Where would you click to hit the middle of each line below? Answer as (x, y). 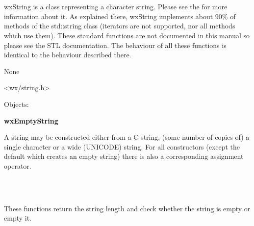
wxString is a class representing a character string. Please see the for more (116, 7)
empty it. (18, 218)
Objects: (16, 104)
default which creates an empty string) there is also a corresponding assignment (124, 156)
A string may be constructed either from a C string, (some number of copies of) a (127, 137)
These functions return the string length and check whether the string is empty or (127, 208)
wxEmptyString (31, 120)
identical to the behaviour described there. (68, 55)
